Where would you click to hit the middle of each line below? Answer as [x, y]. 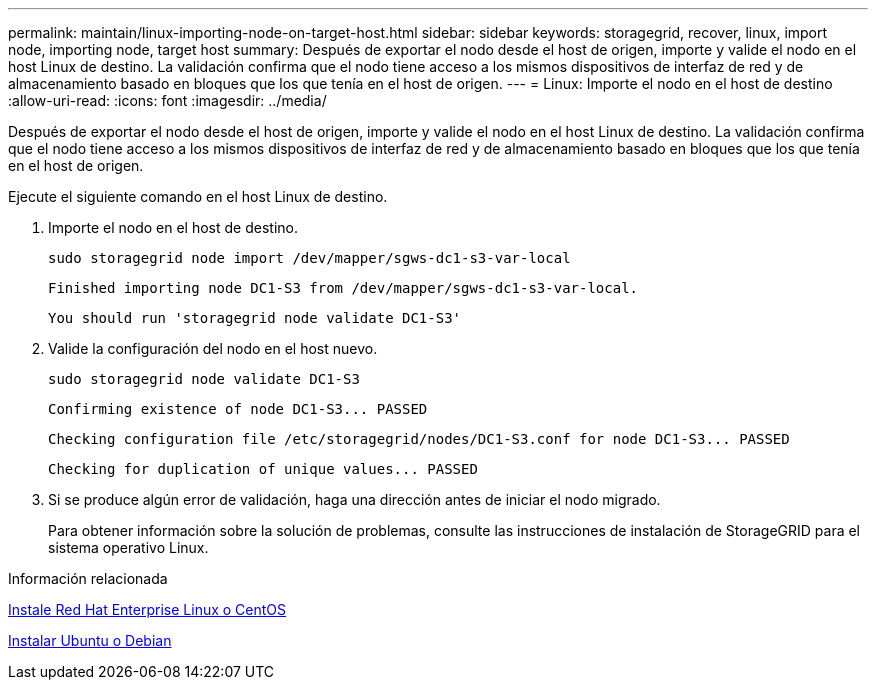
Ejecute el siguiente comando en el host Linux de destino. [198, 196]
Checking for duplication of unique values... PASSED [263, 469]
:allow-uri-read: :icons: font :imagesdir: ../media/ [167, 100]
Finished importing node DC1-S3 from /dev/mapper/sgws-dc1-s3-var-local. [343, 288]
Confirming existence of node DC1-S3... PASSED [238, 409]
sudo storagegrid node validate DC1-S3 [204, 379]
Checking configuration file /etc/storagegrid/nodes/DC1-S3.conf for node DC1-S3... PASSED [419, 439]
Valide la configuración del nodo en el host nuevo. [213, 348]
